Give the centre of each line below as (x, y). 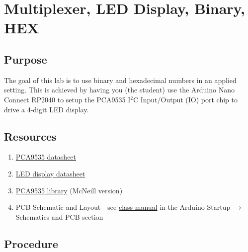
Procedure (31, 243)
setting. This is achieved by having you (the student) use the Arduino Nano (119, 90)
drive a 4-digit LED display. (46, 109)
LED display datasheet (50, 173)
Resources (30, 136)
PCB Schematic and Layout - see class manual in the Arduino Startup (123, 207)
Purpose (26, 59)
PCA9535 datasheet (46, 157)
